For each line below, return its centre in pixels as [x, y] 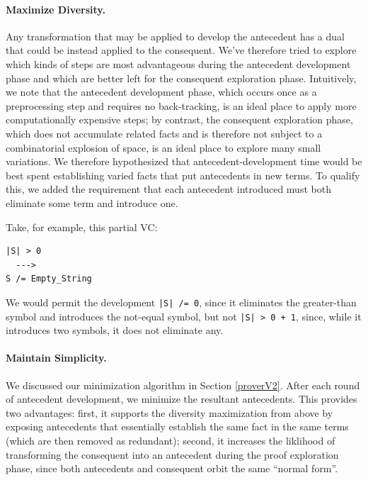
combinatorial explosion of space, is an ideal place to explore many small [163, 147]
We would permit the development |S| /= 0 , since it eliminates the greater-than [181, 302]
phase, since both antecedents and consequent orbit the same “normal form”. [172, 468]
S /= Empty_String [49, 279]
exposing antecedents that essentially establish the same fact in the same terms [177, 426]
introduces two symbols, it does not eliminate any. [115, 330]
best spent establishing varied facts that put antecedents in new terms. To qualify [183, 175]
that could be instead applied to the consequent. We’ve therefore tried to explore [181, 50]
